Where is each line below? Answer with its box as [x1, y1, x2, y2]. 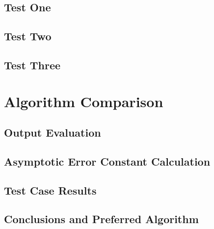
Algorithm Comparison [4, 91, 163, 111]
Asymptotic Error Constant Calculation [4, 153, 211, 169]
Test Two [4, 29, 52, 44]
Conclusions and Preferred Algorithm [4, 211, 199, 227]
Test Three [4, 57, 61, 72]
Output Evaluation [4, 125, 101, 140]
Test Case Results [4, 182, 97, 198]
